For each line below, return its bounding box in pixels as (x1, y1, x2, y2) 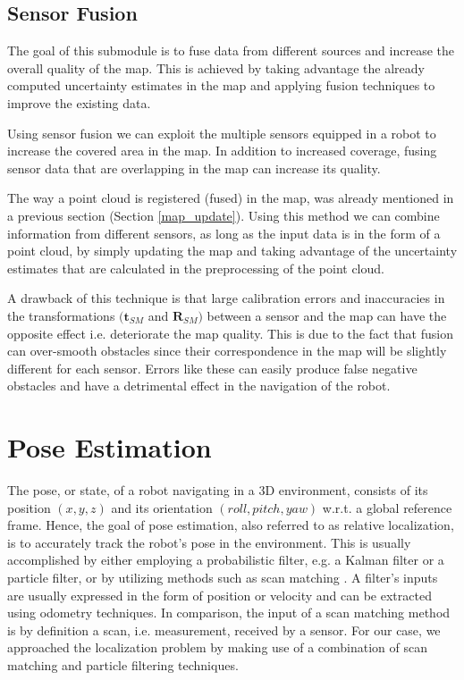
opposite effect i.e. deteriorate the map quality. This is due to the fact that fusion (7, 323, 453, 342)
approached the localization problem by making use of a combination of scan (7, 638, 428, 657)
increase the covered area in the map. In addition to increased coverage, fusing (7, 141, 437, 160)
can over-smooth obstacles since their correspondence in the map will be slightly (7, 341, 447, 360)
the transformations (7, 306, 115, 324)
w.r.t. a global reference (322, 498, 452, 516)
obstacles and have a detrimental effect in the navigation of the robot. (7, 376, 391, 395)
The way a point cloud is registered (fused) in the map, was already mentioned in (7, 189, 454, 207)
